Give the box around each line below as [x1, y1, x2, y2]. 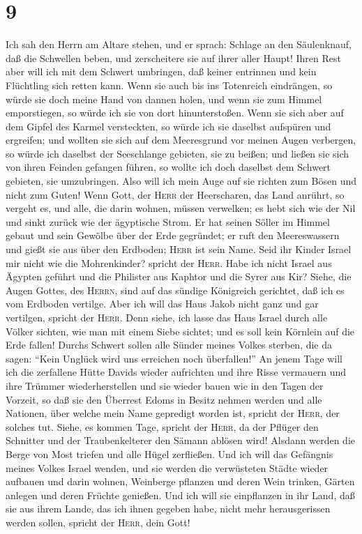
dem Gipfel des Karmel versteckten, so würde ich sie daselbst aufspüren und [6, 119, 331, 133]
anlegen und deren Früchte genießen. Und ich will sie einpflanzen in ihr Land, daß [6, 487, 355, 502]
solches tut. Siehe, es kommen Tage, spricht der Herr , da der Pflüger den [6, 419, 319, 434]
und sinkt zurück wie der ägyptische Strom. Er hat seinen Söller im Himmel [6, 214, 330, 229]
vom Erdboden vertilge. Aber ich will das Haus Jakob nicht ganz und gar [6, 296, 319, 311]
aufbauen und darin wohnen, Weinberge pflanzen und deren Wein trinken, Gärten [6, 474, 355, 489]
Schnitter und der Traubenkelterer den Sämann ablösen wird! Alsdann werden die [6, 433, 355, 448]
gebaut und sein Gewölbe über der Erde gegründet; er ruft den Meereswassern [6, 228, 340, 243]
